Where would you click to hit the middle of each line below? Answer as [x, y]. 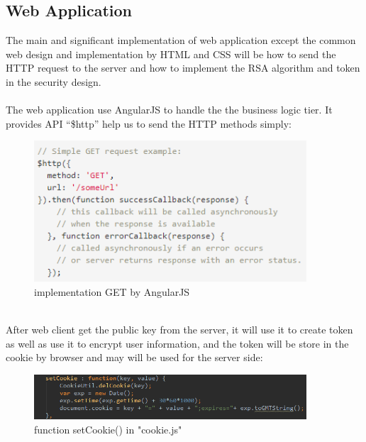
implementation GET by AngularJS [112, 292]
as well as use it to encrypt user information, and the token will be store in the [177, 343]
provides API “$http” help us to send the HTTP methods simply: [149, 123]
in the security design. [54, 81]
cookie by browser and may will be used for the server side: [134, 357]
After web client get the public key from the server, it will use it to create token [179, 330]
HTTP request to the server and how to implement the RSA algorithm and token [183, 68]
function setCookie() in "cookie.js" [108, 429]
